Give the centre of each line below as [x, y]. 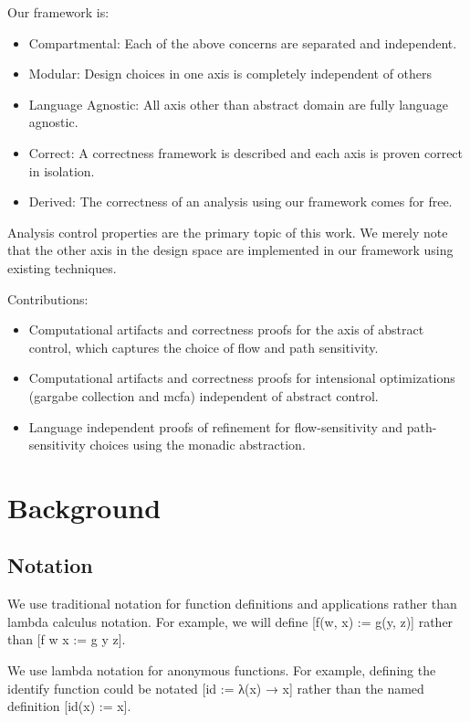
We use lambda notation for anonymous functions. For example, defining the [222, 670]
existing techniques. [62, 267]
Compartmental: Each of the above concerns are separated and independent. [243, 42]
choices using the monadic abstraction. [198, 445]
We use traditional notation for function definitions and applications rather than [232, 604]
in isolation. [62, 170]
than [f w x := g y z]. [67, 639]
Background [84, 507]
